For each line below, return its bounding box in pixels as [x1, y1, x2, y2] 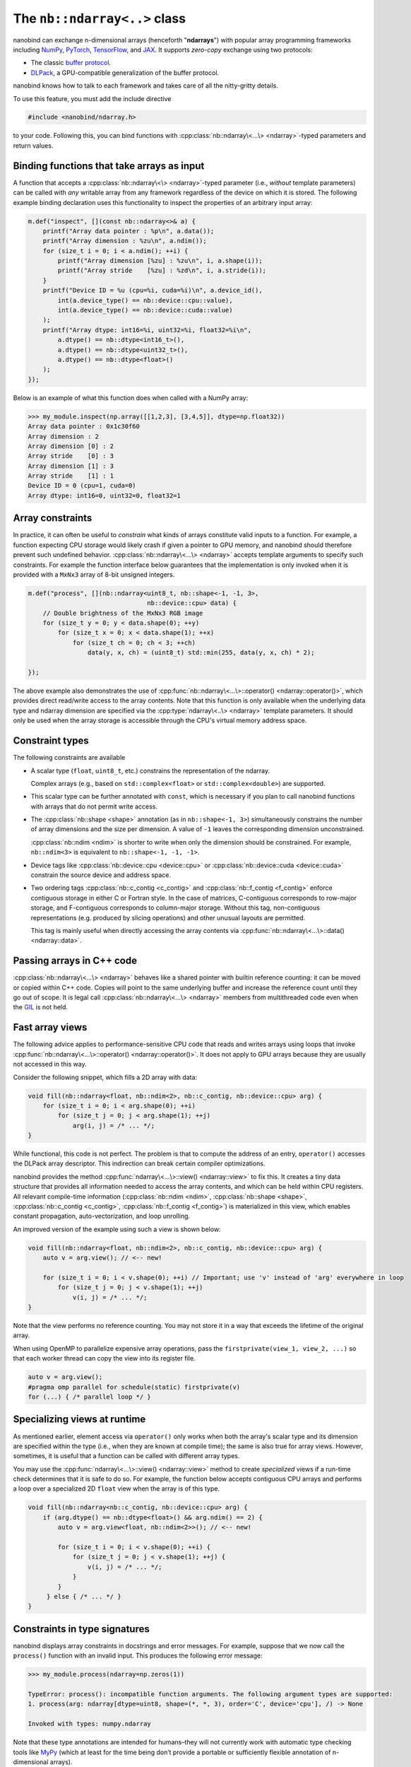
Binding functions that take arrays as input [13, 160, 205, 172]
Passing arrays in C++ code [13, 955, 138, 967]
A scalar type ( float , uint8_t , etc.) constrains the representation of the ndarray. [30, 766, 270, 775]
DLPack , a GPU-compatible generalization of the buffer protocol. [30, 68, 219, 77]
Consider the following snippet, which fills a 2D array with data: [13, 1073, 198, 1081]
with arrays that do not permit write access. [30, 802, 158, 811]
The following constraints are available [13, 753, 126, 762]
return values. [13, 141, 54, 150]
